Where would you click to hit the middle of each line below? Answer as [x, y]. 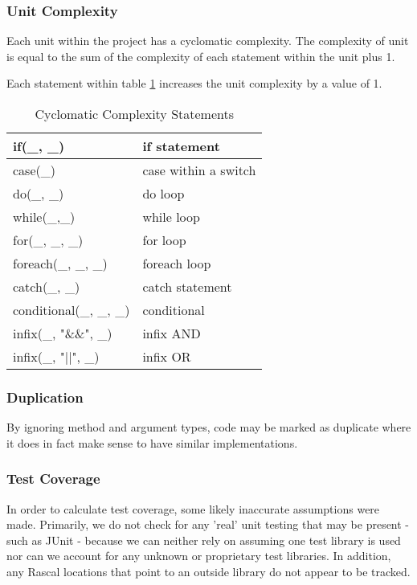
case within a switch [199, 170]
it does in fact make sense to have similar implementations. [152, 442]
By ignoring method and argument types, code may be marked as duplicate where [209, 427]
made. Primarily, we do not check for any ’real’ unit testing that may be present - [208, 524]
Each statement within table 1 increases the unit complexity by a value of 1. [194, 83]
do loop [164, 193]
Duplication [45, 397]
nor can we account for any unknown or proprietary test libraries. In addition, [199, 556]
